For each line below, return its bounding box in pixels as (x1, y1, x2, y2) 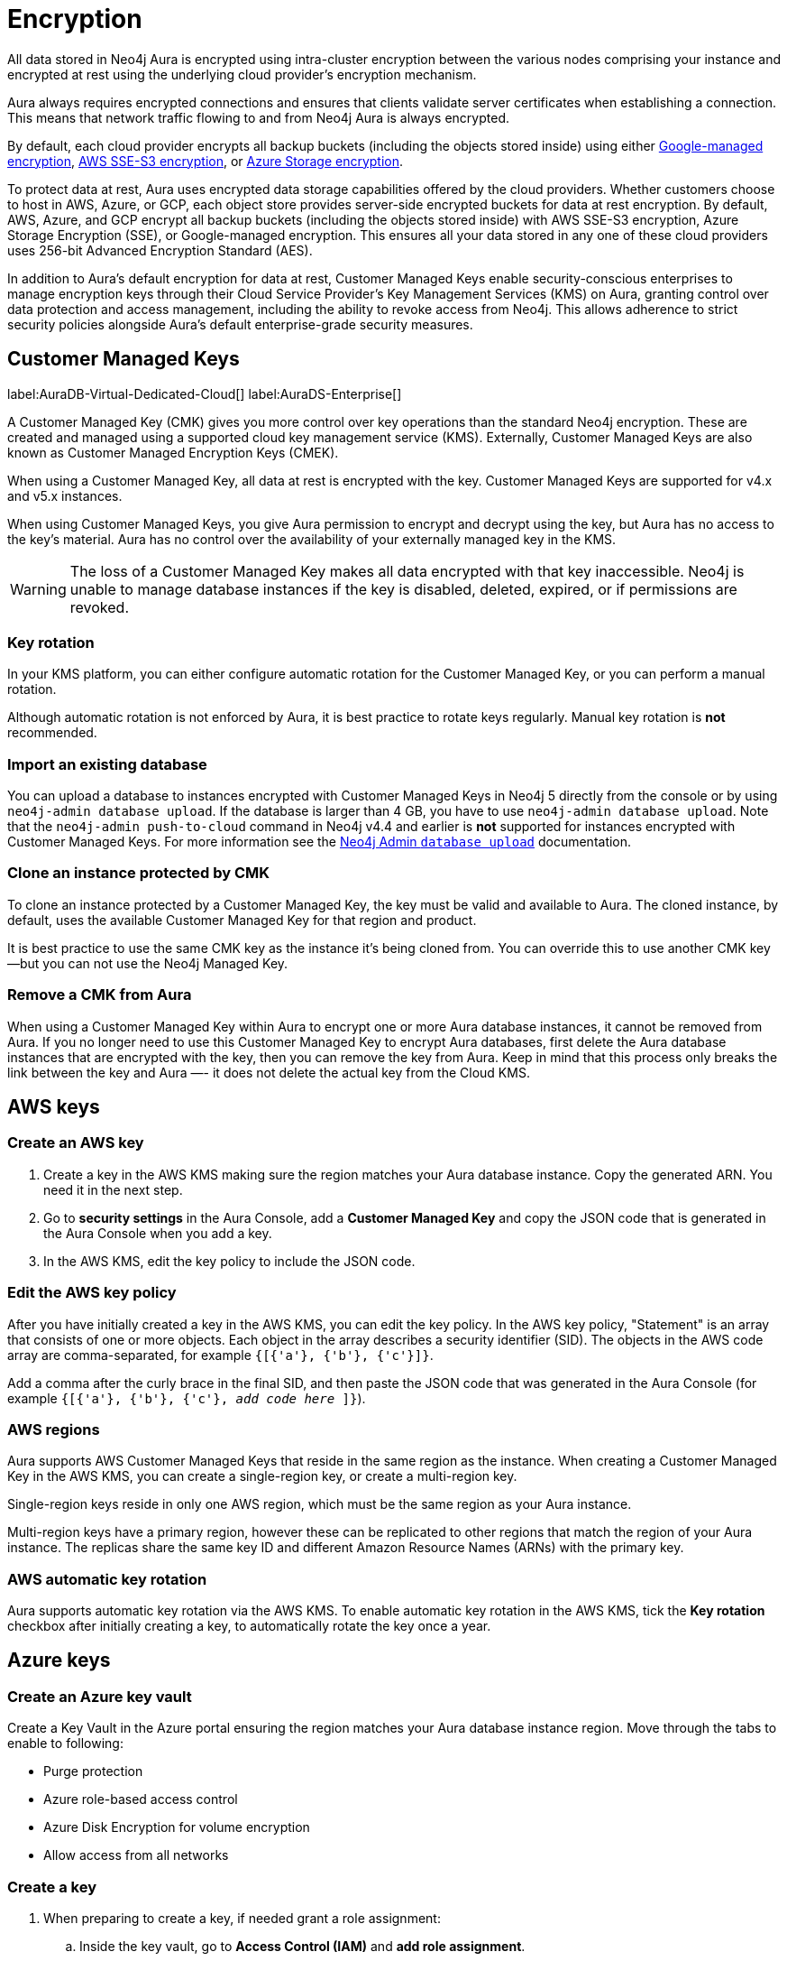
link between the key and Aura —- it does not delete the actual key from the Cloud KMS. (7, 1064, 530, 1080)
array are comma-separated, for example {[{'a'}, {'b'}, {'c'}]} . (7, 1346, 434, 1363)
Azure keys (7, 1649, 111, 1672)
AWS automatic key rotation (7, 1569, 207, 1588)
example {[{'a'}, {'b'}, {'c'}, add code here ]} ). (7, 1390, 366, 1406)
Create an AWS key (7, 1133, 144, 1152)
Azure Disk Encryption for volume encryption (43, 1819, 310, 1836)
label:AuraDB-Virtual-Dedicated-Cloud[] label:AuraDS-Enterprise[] (7, 385, 402, 402)
